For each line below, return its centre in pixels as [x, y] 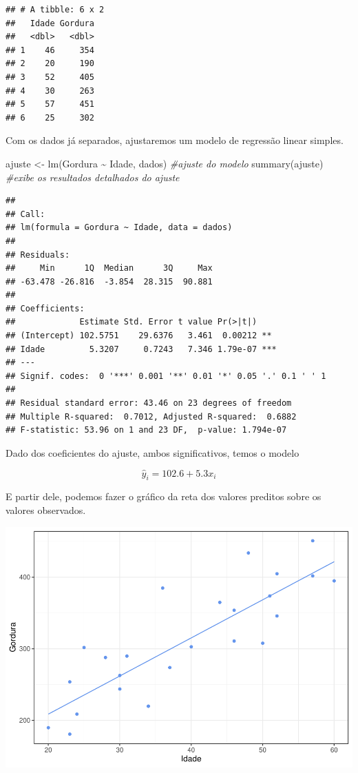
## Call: [25, 214]
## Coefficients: [45, 308]
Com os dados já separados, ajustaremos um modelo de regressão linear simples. [175, 140]
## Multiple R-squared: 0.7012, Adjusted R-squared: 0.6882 [151, 416]
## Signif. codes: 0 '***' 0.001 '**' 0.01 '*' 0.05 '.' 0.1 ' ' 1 [166, 376]
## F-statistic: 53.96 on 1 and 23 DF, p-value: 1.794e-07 [146, 430]
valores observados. [46, 510]
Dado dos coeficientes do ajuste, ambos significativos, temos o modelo [152, 452]
